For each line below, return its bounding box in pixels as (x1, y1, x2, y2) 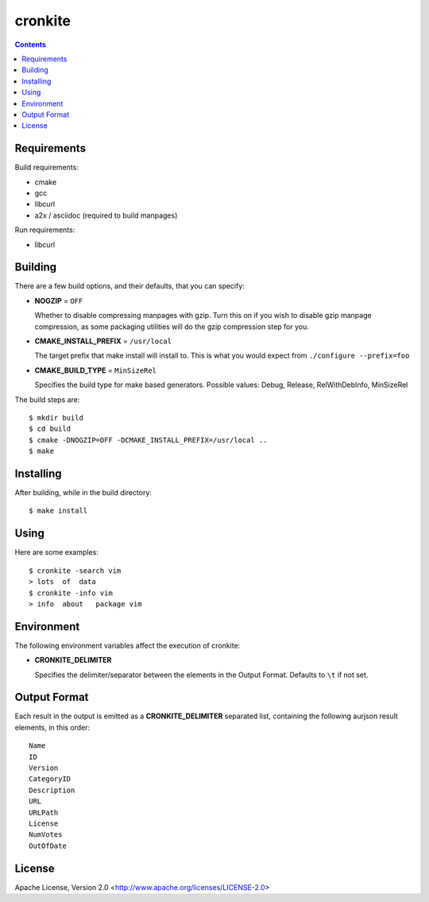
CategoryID (29, 775, 71, 784)
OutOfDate (29, 841, 67, 850)
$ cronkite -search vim (29, 566, 122, 575)
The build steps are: (14, 394, 80, 405)
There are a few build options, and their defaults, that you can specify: (14, 281, 245, 291)
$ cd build (29, 424, 71, 433)
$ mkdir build (29, 413, 83, 422)
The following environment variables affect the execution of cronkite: (14, 641, 241, 650)
